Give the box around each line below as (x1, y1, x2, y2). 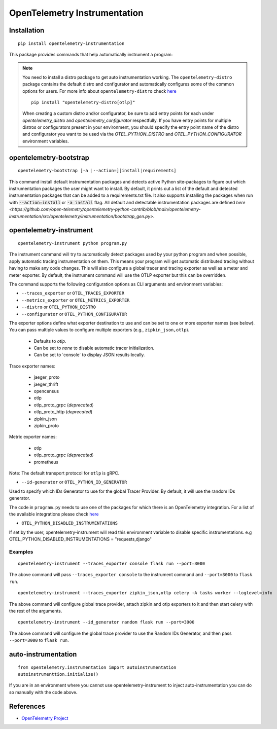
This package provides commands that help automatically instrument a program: (9, 51, 173, 57)
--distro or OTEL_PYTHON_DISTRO (21, 304, 96, 310)
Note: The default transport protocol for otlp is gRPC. (9, 470, 120, 476)
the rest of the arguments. (9, 608, 62, 614)
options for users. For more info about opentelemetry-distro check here (22, 88, 177, 94)
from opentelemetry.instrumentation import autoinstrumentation (18, 664, 177, 670)
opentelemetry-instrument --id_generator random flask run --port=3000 (18, 620, 195, 625)
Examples (9, 548, 34, 555)
